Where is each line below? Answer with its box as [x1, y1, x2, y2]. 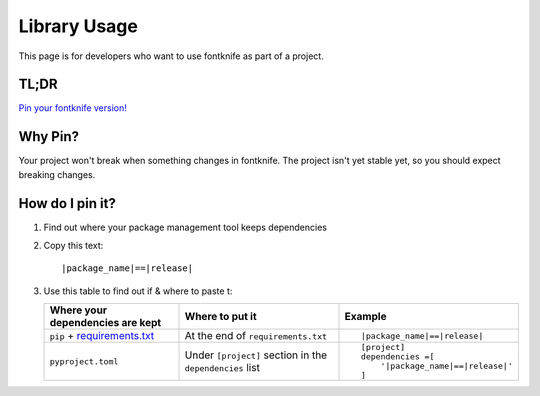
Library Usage [18, 15, 139, 37]
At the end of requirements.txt [184, 329, 328, 343]
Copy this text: [43, 240, 104, 252]
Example [344, 310, 387, 324]
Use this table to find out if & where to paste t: [43, 285, 233, 297]
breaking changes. [18, 168, 96, 180]
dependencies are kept [49, 316, 162, 330]
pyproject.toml [49, 356, 119, 367]
